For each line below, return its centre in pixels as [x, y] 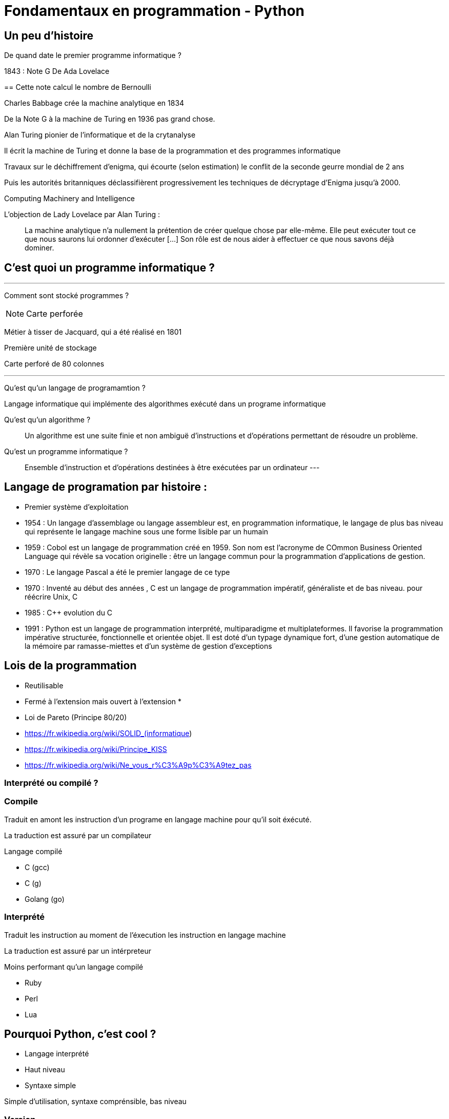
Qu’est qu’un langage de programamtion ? [75, 388]
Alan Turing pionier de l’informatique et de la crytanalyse [100, 135]
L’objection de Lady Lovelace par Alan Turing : [82, 215]
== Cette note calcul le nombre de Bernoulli [78, 87]
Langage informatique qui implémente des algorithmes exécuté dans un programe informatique [165, 404]
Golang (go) [45, 899]
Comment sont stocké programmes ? [67, 296]
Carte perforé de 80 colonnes [54, 364]
